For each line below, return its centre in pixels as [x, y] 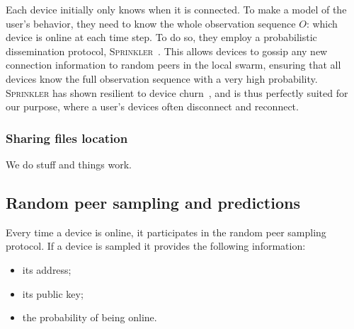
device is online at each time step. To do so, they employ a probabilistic [161, 37]
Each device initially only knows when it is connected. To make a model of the [176, 9]
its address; [47, 269]
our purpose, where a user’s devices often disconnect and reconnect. [152, 106]
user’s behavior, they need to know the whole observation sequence [151, 23]
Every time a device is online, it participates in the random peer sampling [166, 232]
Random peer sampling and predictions [153, 202]
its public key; [53, 293]
